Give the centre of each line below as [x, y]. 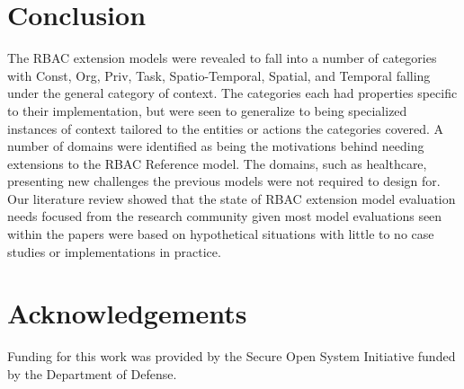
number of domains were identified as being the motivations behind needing [216, 146]
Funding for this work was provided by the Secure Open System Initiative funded [232, 356]
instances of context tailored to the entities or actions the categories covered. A [226, 128]
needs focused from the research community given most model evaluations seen [225, 216]
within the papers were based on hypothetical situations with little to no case [221, 234]
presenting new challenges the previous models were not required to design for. [224, 181]
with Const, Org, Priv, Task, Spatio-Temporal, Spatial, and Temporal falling [219, 75]
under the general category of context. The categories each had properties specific [232, 93]
